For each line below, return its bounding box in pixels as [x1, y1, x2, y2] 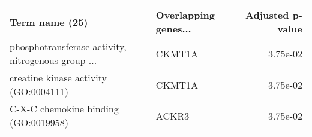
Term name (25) [10, 14, 88, 29]
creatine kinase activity [10, 71, 107, 84]
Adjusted [245, 8, 289, 22]
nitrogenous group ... [10, 53, 97, 67]
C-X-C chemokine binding [10, 102, 119, 115]
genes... [155, 22, 191, 35]
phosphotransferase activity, [10, 39, 127, 53]
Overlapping [155, 8, 215, 22]
